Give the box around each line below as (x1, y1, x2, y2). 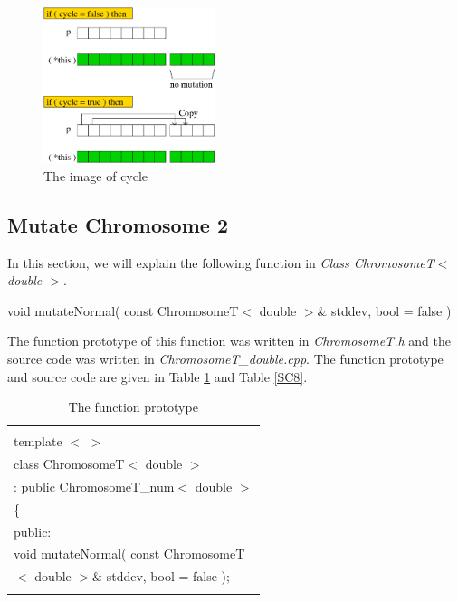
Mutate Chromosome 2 (7, 210, 228, 238)
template (14, 432, 62, 451)
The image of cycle (43, 166, 148, 185)
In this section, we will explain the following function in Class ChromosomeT (7, 253, 434, 272)
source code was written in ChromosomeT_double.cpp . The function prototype (7, 349, 444, 368)
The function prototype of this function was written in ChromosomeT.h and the (7, 331, 451, 350)
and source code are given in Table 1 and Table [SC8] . (7, 367, 308, 386)
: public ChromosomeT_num (14, 476, 175, 495)
